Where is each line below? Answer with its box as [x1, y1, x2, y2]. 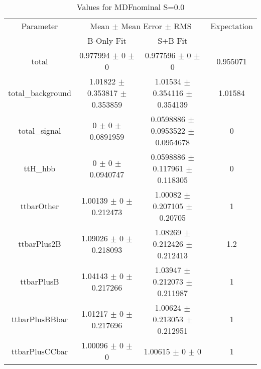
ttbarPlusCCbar [11, 345, 68, 357]
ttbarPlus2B [18, 238, 61, 249]
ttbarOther [20, 200, 59, 212]
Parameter [21, 20, 58, 32]
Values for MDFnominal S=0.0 [76, 1, 185, 13]
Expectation [210, 20, 253, 32]
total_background [8, 87, 71, 99]
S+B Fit [158, 35, 188, 46]
